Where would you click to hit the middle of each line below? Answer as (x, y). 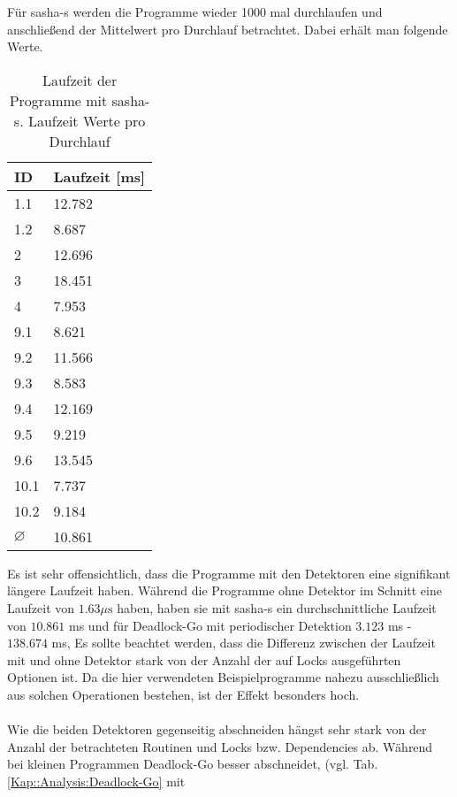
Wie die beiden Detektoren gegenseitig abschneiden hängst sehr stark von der (217, 729)
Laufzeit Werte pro (87, 120)
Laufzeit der (80, 80)
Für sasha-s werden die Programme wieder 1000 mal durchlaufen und (195, 11)
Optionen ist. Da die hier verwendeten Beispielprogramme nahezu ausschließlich (223, 677)
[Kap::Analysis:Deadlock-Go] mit (96, 781)
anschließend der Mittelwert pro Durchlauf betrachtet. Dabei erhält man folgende (228, 29)
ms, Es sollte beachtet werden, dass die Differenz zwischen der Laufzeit (244, 643)
